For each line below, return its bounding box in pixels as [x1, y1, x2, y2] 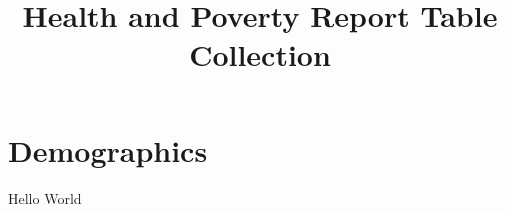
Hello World [8, 187, 82, 208]
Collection [189, 34, 331, 75]
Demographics [8, 129, 208, 170]
